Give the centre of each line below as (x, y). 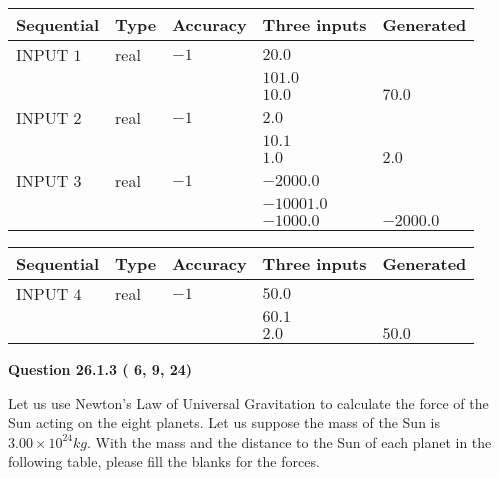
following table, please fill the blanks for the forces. (164, 461)
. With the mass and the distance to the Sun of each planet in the (289, 441)
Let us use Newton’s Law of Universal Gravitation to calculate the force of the (248, 402)
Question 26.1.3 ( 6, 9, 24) (100, 369)
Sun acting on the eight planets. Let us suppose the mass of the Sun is (224, 422)
